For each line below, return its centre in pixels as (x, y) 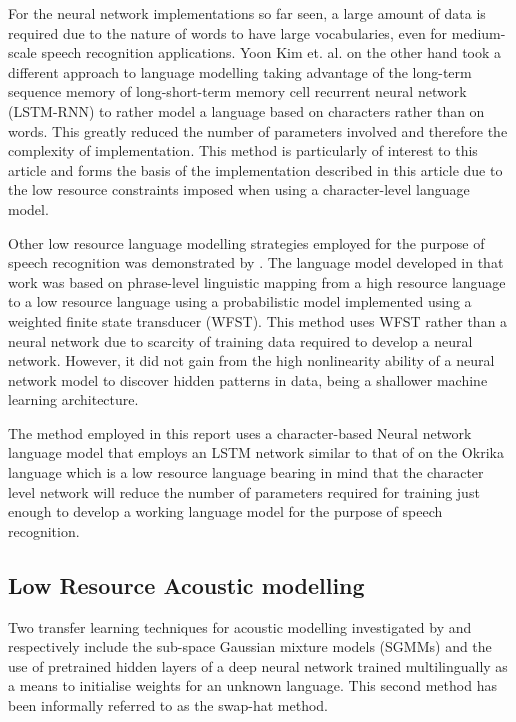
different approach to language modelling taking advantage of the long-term (240, 71)
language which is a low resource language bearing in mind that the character (246, 472)
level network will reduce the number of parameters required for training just (244, 491)
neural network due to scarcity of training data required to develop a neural (240, 340)
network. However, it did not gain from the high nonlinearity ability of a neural (251, 360)
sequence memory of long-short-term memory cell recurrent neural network (237, 91)
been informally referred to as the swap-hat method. (168, 705)
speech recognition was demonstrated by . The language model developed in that (256, 262)
